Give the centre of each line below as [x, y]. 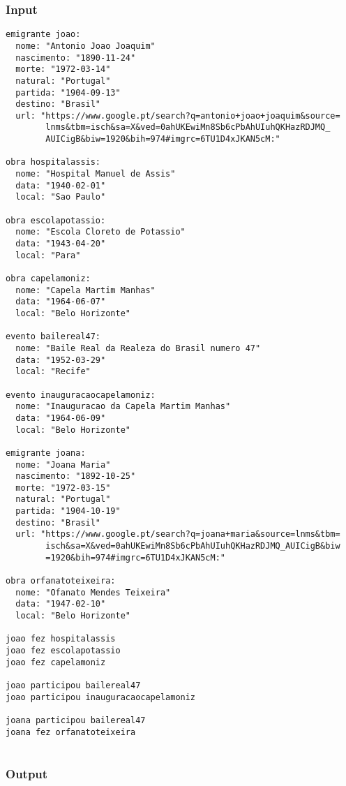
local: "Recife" [53, 372]
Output [27, 773]
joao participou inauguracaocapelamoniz [101, 697]
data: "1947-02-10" [61, 604]
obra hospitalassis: [53, 162]
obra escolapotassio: [56, 220]
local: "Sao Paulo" [61, 197]
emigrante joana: [46, 453]
